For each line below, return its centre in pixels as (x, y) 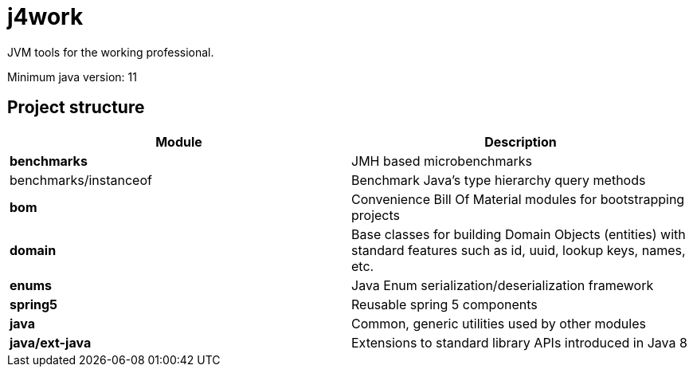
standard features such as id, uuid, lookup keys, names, (519, 250)
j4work (45, 17)
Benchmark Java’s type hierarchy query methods (499, 180)
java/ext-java (51, 342)
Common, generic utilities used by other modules (499, 323)
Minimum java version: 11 (72, 77)
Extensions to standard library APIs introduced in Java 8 (519, 342)
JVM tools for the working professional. (111, 52)
